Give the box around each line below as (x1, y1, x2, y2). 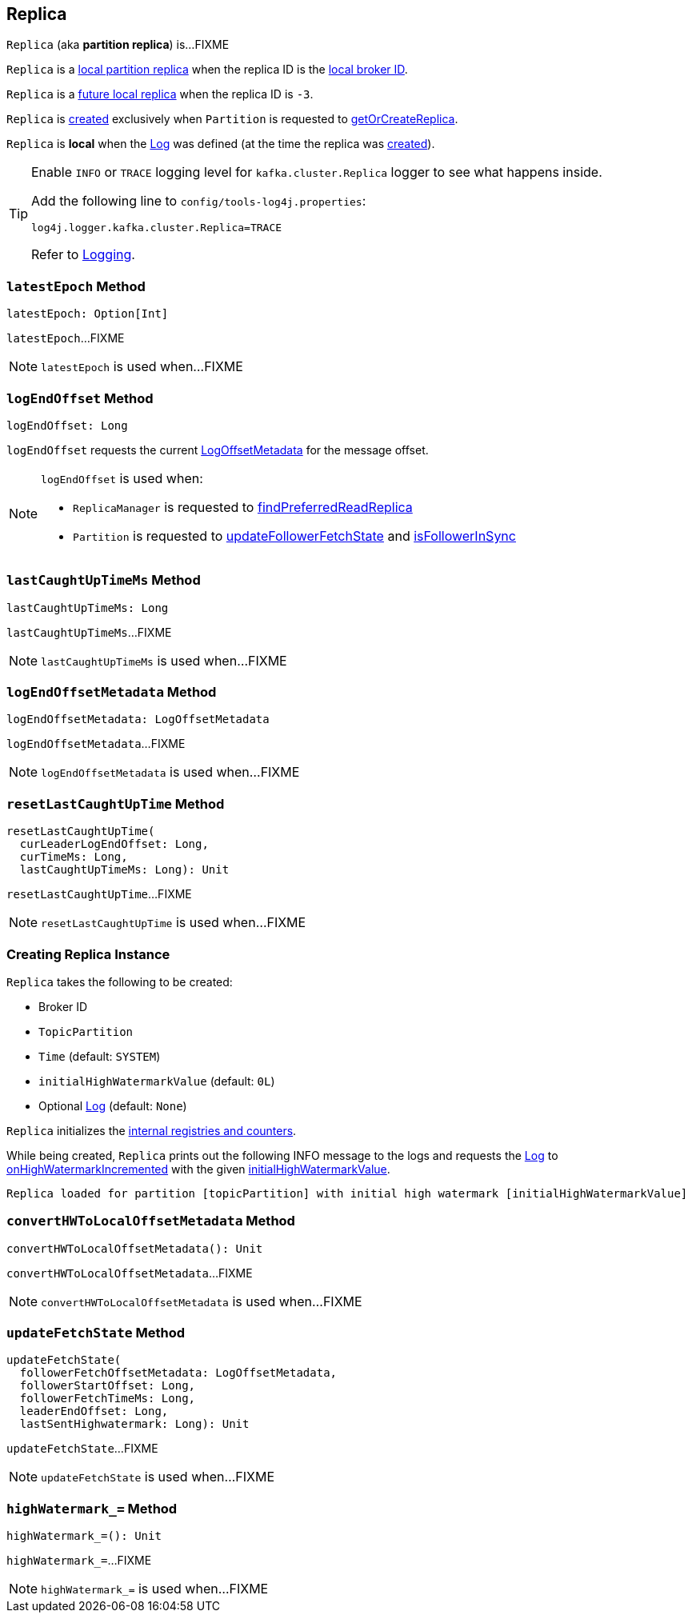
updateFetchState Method (6, 1325, 186, 1341)
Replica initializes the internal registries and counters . (6, 1123, 297, 1137)
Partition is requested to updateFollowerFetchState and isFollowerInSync (73, 527, 516, 544)
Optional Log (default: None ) (38, 1098, 187, 1113)
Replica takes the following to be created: (6, 974, 233, 989)
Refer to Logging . (31, 246, 135, 263)
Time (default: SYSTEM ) (38, 1049, 161, 1063)
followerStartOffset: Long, (19, 1379, 196, 1393)
